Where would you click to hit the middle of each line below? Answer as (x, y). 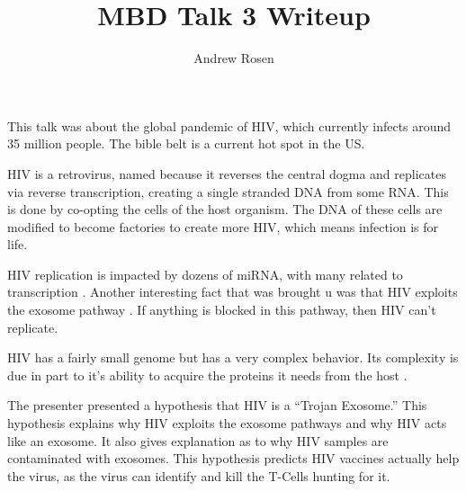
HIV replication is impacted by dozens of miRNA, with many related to (205, 274)
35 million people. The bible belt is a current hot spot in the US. (186, 143)
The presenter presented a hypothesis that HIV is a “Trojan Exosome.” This (217, 405)
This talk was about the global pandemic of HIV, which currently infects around (229, 125)
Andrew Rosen (234, 58)
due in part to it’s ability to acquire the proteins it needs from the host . (207, 375)
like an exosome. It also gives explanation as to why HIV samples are (198, 440)
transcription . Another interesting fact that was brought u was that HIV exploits (233, 292)
